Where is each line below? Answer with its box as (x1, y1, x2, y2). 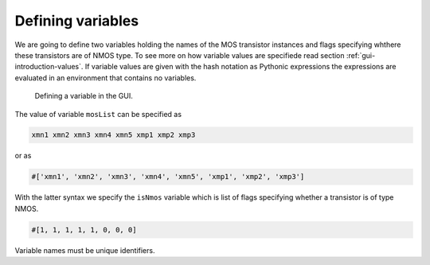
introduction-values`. (14, 62, 84, 72)
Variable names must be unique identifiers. (14, 245, 155, 255)
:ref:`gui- (346, 50, 376, 60)
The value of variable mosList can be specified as (14, 109, 182, 119)
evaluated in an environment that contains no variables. (14, 72, 197, 83)
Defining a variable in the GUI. (34, 92, 133, 101)
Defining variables (14, 12, 139, 29)
